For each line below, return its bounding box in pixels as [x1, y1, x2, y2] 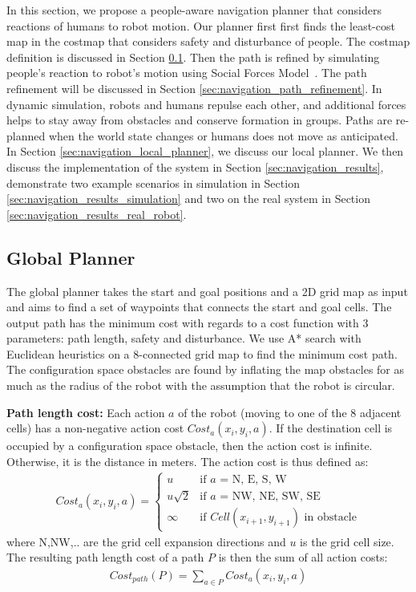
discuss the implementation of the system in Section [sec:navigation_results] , [6, 158, 384, 175]
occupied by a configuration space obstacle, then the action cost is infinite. [6, 437, 373, 454]
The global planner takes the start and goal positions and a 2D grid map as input [6, 282, 408, 299]
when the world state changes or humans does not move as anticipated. [48, 127, 398, 144]
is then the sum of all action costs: [218, 549, 388, 566]
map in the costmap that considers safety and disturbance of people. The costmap [6, 33, 410, 50]
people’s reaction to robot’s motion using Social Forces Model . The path [6, 64, 367, 81]
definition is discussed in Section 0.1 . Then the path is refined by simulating [6, 48, 380, 65]
